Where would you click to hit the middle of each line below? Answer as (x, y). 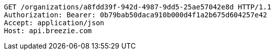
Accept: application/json (54, 23)
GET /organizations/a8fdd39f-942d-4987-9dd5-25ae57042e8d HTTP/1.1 (138, 7)
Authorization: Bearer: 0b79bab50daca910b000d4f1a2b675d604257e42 (136, 15)
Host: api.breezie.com (48, 31)
